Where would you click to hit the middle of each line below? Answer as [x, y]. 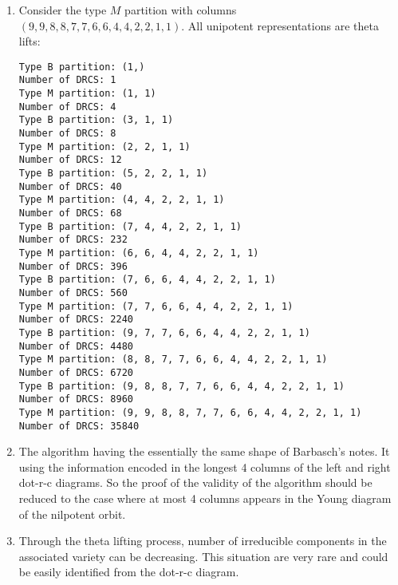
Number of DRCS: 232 [73, 240]
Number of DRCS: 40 [70, 186]
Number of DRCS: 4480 [76, 346]
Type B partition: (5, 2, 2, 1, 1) [113, 174]
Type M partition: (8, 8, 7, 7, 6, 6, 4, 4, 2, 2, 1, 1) [173, 360]
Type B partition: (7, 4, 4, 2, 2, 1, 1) [130, 226]
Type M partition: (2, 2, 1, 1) [104, 146]
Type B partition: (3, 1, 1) [96, 120]
